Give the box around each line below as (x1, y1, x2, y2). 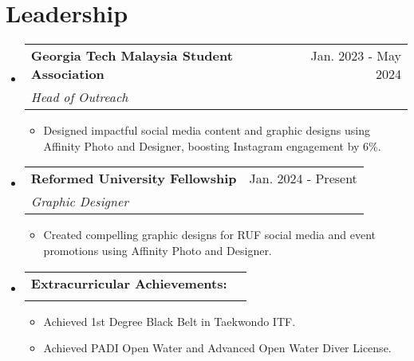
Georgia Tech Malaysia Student (30, 46, 233, 65)
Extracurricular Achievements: (30, 273, 227, 292)
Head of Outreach (30, 88, 128, 107)
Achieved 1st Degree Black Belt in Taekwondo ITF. (43, 312, 296, 329)
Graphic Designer (30, 192, 129, 211)
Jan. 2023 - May (310, 46, 401, 65)
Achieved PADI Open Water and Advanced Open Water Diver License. (43, 339, 392, 356)
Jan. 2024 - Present (249, 169, 357, 188)
